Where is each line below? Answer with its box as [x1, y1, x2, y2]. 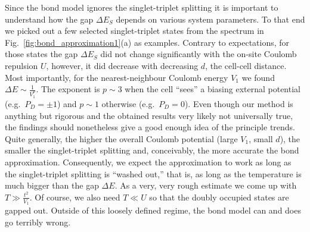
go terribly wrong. [5, 215, 71, 228]
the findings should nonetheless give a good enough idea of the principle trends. [5, 121, 296, 133]
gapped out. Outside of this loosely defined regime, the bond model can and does [5, 204, 301, 217]
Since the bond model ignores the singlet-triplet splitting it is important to [5, 1, 278, 13]
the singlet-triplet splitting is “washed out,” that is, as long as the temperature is [5, 167, 302, 180]
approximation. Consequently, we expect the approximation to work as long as [5, 156, 292, 168]
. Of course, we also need [29, 190, 120, 203]
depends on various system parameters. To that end [116, 12, 305, 25]
